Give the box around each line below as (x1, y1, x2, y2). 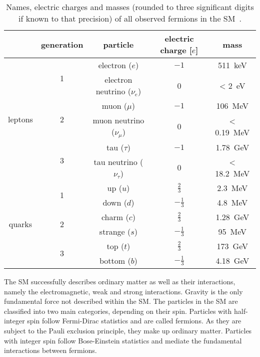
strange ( (99, 225, 131, 237)
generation (40, 38, 83, 50)
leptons (8, 113, 33, 125)
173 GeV (216, 240, 248, 252)
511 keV (217, 59, 247, 71)
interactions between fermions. (4, 345, 97, 355)
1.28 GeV (215, 211, 249, 223)
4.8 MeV (217, 196, 248, 208)
